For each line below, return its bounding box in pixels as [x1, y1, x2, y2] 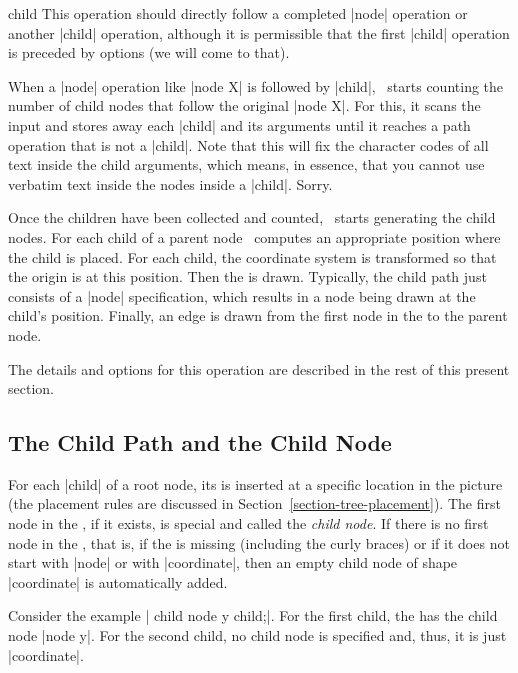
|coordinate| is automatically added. [8, 571, 228, 592]
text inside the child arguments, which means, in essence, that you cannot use [8, 154, 485, 175]
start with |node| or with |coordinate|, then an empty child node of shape [8, 552, 458, 573]
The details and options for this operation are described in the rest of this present [8, 358, 510, 379]
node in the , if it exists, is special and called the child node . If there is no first [8, 513, 489, 534]
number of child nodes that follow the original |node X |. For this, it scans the [8, 95, 481, 116]
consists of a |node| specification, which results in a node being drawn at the [8, 285, 476, 306]
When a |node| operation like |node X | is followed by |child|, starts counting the [8, 75, 504, 96]
